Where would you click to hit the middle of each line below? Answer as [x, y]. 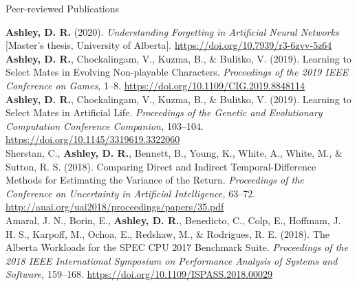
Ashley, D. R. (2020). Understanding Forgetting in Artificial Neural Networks [172, 31]
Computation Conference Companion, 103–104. [105, 125]
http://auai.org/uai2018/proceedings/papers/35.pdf [115, 207]
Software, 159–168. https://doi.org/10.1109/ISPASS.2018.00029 [139, 274]
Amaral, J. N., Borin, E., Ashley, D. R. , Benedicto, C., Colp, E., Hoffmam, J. [173, 220]
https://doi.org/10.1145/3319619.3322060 [93, 139]
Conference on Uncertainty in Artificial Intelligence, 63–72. [131, 193]
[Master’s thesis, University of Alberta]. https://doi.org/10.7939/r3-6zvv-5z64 [169, 45]
